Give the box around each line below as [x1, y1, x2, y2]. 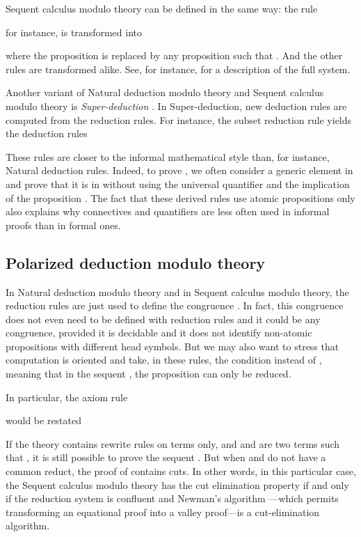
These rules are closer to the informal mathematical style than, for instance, [6, 149, 330, 164]
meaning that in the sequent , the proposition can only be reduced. [6, 366, 291, 381]
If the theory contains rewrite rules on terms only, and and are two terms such [6, 436, 340, 451]
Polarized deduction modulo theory [6, 251, 266, 273]
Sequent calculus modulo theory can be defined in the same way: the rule [6, 1, 318, 15]
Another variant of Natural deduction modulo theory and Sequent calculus [6, 85, 324, 100]
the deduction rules [6, 126, 88, 141]
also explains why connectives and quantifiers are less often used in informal [6, 204, 330, 219]
